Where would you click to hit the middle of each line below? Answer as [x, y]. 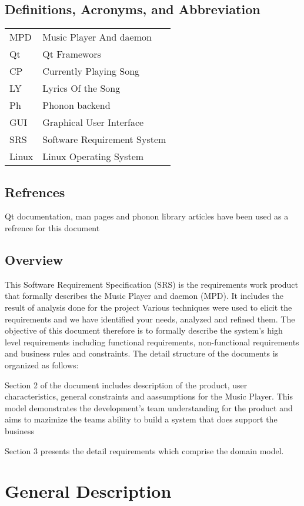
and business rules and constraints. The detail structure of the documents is [142, 353]
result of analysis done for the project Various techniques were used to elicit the [148, 307]
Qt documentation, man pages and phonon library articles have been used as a [147, 216]
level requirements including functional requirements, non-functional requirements [152, 342]
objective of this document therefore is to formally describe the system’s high [144, 330]
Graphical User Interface [93, 122]
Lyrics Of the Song [81, 88]
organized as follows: [42, 364]
